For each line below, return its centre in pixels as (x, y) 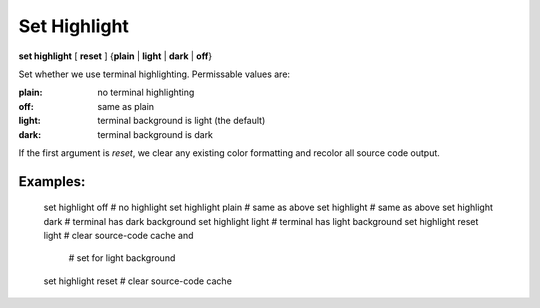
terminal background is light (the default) (181, 121)
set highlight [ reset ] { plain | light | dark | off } (115, 56)
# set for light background (122, 258)
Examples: (52, 181)
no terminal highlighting (146, 92)
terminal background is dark (155, 134)
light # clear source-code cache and (118, 236)
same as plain (126, 106)
